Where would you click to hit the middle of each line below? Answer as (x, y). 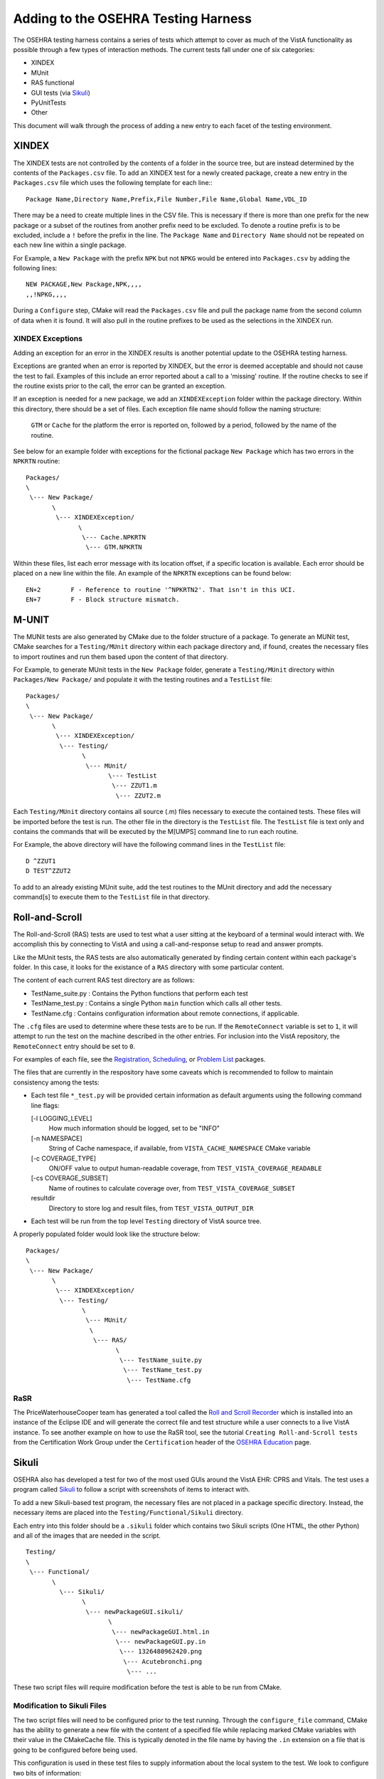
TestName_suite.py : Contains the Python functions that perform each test (139, 993)
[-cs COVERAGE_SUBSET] (69, 1178)
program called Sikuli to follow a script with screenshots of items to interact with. (132, 1489)
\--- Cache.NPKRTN (114, 538)
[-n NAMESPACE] (57, 1138)
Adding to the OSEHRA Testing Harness (133, 19)
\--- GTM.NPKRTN (114, 547)
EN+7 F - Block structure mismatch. (103, 600)
